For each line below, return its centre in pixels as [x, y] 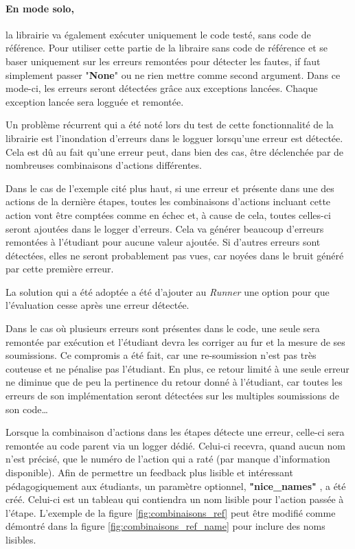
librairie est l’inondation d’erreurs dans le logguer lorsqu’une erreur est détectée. [174, 138]
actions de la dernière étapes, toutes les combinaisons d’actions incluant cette [168, 201]
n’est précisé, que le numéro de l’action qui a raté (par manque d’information [168, 459]
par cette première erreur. [60, 269]
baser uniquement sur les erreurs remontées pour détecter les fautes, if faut [163, 61]
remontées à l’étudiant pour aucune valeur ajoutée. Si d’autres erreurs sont [163, 242]
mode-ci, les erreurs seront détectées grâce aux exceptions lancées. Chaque [162, 88]
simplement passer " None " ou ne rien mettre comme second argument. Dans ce [173, 74]
